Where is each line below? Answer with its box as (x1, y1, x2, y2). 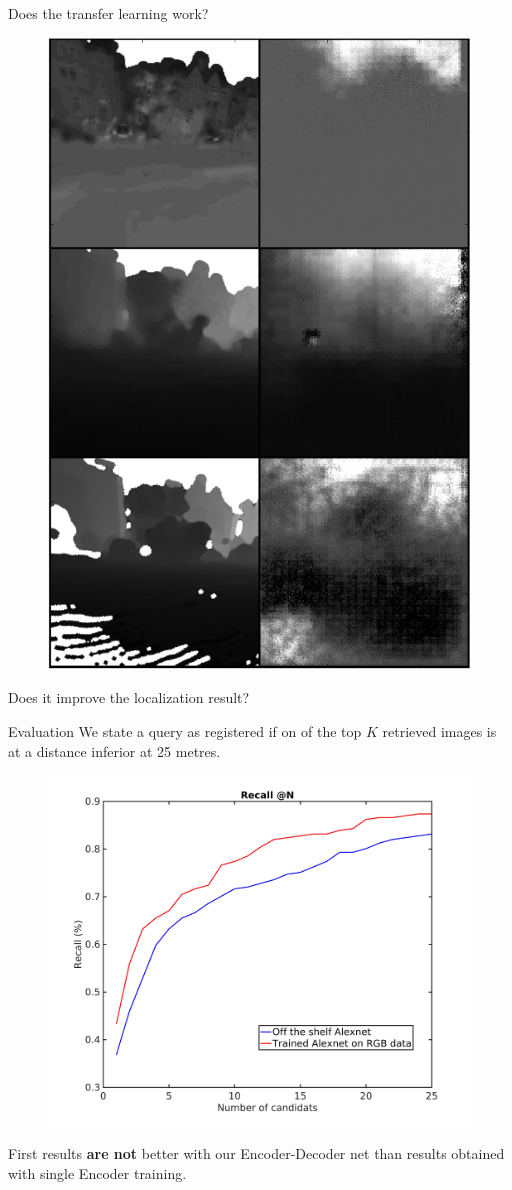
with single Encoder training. (8, 1163, 187, 1184)
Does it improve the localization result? (8, 687, 250, 708)
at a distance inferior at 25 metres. (8, 740, 221, 761)
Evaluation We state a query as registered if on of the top (8, 720, 362, 741)
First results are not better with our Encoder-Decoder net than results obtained (8, 1143, 505, 1164)
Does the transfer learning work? (8, 3, 209, 23)
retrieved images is (382, 720, 497, 741)
